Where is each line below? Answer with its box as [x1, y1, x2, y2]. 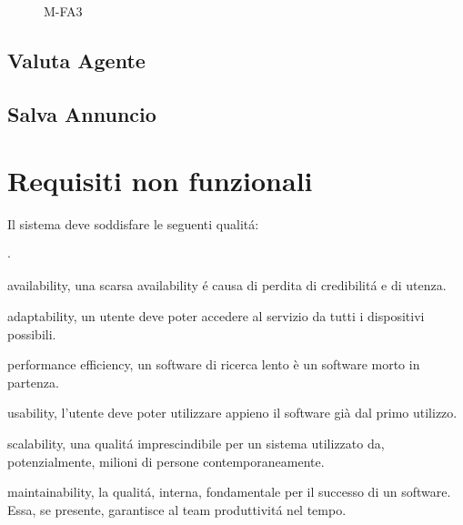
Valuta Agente [7, 45, 146, 74]
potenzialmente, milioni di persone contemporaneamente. [7, 451, 325, 470]
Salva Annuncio [7, 99, 156, 127]
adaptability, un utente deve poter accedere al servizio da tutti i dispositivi [7, 307, 425, 326]
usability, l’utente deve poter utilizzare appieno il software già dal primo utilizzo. [7, 403, 458, 422]
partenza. [7, 372, 59, 391]
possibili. [7, 324, 56, 343]
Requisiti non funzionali [7, 162, 313, 199]
